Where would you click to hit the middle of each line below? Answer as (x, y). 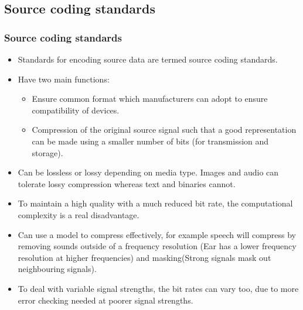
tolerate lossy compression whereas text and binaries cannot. (127, 183)
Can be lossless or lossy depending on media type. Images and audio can (148, 172)
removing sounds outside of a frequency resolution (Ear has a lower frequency (157, 246)
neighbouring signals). (57, 269)
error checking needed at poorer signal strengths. (105, 300)
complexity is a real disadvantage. (79, 214)
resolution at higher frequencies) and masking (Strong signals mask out (144, 257)
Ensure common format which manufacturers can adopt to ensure (150, 99)
